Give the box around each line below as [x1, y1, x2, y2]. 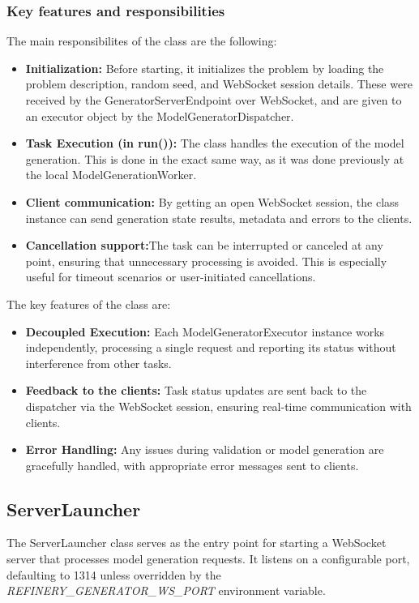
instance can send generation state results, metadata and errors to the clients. [25, 209, 413, 226]
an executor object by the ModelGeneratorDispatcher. [25, 107, 294, 124]
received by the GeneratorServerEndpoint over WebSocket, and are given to [25, 92, 402, 108]
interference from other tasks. [25, 354, 172, 371]
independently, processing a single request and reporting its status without [25, 339, 396, 356]
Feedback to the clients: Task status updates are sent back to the [25, 382, 367, 399]
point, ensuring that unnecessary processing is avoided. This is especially [25, 252, 387, 269]
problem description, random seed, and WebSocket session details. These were [25, 75, 413, 92]
